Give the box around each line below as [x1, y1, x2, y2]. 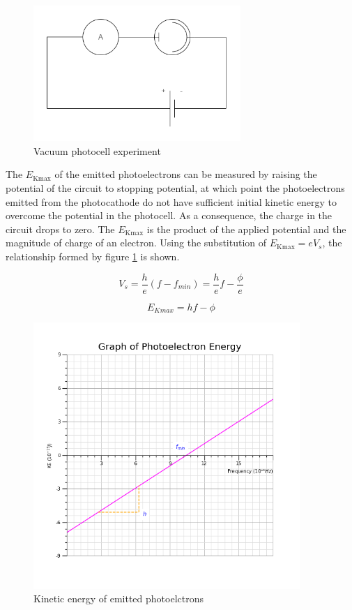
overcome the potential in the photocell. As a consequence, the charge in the [6, 208, 332, 223]
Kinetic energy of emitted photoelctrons [33, 591, 204, 606]
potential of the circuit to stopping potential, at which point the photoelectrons [6, 181, 345, 195]
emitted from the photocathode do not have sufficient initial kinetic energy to [6, 194, 337, 209]
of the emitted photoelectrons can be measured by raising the [54, 167, 317, 181]
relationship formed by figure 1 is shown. [6, 248, 180, 263]
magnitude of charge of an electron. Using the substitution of [6, 235, 267, 250]
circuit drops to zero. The [6, 221, 115, 236]
